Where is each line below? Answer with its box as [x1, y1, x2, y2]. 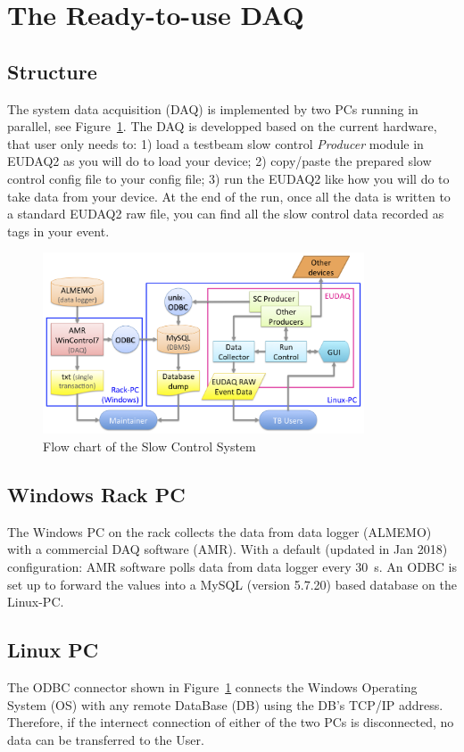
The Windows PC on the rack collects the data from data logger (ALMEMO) [7, 522, 432, 541]
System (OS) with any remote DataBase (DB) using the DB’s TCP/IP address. [7, 695, 443, 714]
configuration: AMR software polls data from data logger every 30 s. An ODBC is [7, 557, 457, 575]
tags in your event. [7, 221, 110, 240]
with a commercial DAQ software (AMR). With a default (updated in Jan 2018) [7, 540, 448, 558]
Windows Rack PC [7, 480, 186, 508]
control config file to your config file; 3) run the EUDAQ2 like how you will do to [7, 169, 450, 187]
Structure [7, 57, 97, 85]
